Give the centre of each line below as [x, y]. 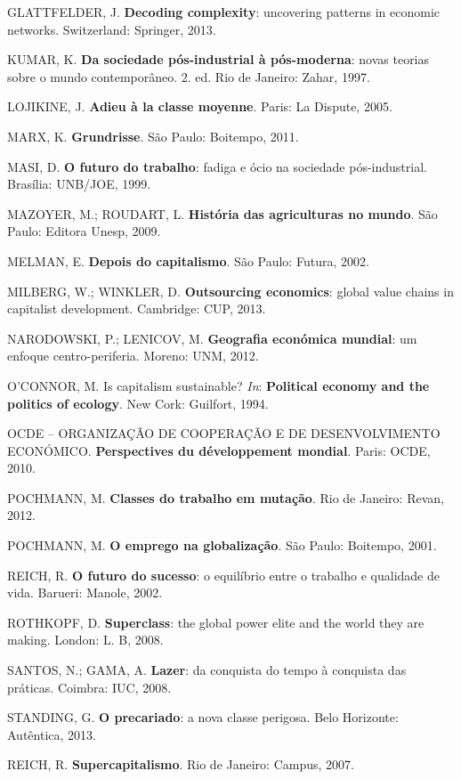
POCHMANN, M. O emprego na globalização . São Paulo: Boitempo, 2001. [222, 545]
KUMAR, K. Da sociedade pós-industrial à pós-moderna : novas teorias [218, 59]
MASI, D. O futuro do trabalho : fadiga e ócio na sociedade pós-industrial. [217, 166]
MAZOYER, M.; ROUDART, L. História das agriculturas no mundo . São [222, 213]
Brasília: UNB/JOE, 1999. [79, 184]
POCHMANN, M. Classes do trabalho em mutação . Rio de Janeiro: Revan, [226, 497]
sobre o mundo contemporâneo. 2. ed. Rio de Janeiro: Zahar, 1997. [189, 76]
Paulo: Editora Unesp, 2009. [84, 231]
